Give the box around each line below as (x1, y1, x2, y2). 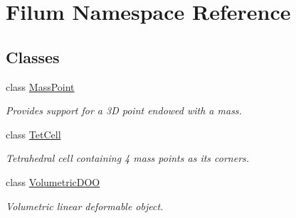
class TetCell (6, 126, 61, 141)
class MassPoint (6, 79, 75, 94)
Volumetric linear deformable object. (6, 198, 164, 213)
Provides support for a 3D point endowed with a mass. (6, 103, 242, 118)
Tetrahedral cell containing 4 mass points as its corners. (6, 151, 250, 165)
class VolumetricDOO (6, 174, 100, 189)
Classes (6, 45, 60, 67)
